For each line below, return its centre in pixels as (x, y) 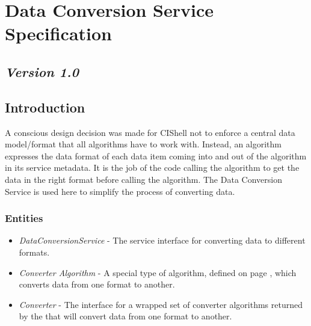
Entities (24, 218)
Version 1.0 (42, 71)
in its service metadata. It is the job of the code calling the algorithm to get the (152, 168)
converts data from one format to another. (97, 284)
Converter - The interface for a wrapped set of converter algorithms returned (161, 304)
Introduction (45, 107)
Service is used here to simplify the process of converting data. (120, 191)
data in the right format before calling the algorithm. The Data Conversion (143, 179)
